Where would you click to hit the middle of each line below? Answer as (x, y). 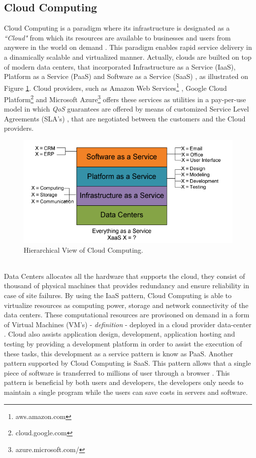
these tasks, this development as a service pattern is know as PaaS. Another (119, 353)
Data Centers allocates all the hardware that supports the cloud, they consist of (125, 276)
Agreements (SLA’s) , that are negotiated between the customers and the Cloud (125, 118)
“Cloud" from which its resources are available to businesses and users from (117, 37)
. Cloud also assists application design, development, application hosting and (120, 334)
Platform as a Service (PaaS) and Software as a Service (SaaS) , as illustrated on (126, 76)
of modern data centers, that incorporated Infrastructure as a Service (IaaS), (120, 66)
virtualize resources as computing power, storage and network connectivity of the (126, 305)
